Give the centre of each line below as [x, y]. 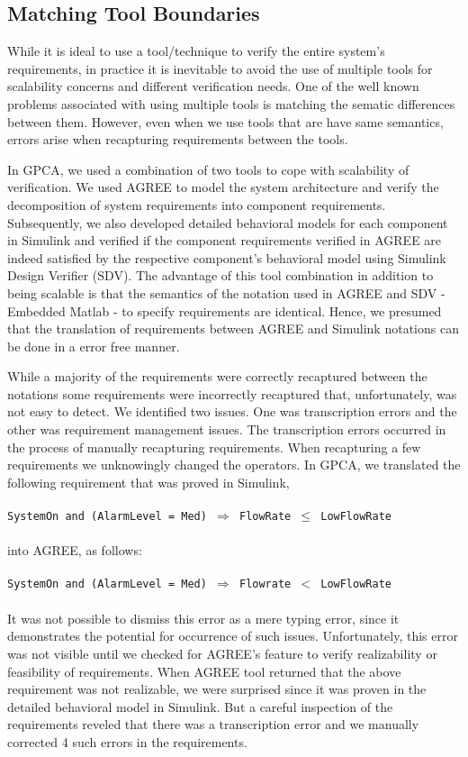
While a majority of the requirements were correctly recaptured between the [217, 376]
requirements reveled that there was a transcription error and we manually [213, 724]
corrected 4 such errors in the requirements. [127, 741]
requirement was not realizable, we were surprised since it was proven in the [217, 689]
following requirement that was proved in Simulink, [148, 482]
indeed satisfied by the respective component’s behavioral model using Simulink [227, 257]
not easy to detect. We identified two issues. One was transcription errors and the [232, 411]
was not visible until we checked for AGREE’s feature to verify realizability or [222, 653]
